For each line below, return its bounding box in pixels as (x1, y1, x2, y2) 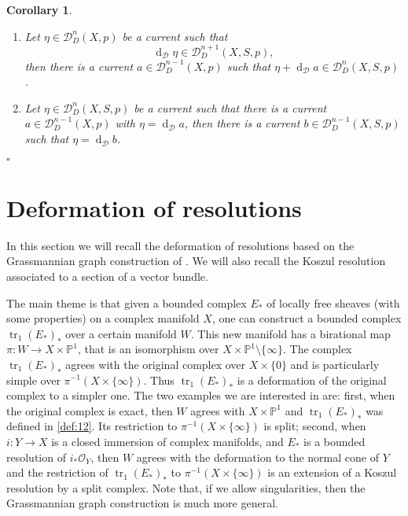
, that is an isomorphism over (77, 341, 219, 357)
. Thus (143, 371, 175, 388)
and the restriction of (6, 464, 108, 481)
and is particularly (290, 356, 380, 372)
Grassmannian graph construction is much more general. (6, 495, 278, 511)
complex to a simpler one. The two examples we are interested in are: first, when (6, 387, 395, 404)
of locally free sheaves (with (266, 294, 400, 311)
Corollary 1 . (6, 2, 72, 17)
